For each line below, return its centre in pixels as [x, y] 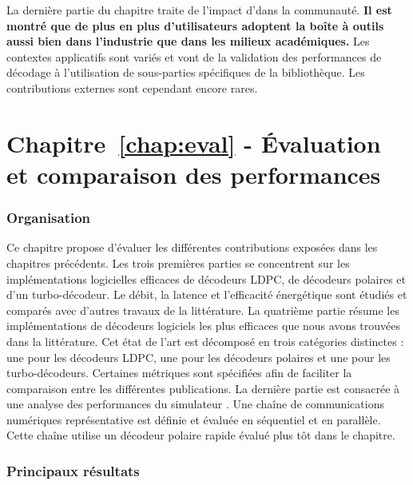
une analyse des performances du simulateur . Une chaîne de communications [195, 404]
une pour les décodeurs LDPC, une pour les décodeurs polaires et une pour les [199, 357]
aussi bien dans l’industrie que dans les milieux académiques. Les [188, 41]
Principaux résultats [73, 470]
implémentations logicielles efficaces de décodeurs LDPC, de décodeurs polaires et [206, 278]
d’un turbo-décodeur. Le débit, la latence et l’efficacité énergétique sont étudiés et [207, 294]
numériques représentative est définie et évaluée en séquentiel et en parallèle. [194, 419]
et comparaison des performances [194, 174]
